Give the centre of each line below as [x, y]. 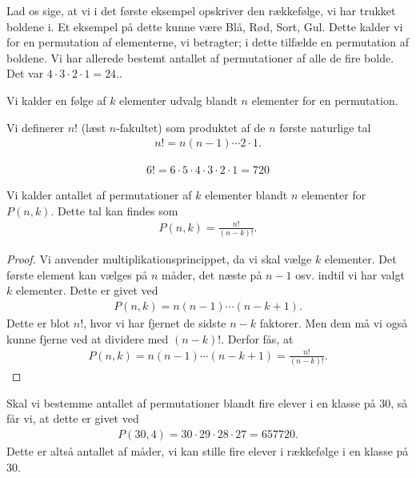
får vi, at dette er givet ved [73, 418]
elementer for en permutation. [325, 100]
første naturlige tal [325, 127]
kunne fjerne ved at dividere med [88, 338]
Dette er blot [38, 323]
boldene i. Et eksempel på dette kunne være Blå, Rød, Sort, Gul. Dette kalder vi [205, 26]
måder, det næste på [212, 274]
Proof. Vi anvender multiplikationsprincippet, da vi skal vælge [159, 259]
